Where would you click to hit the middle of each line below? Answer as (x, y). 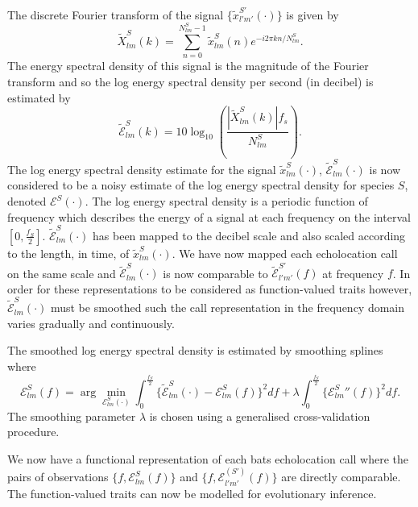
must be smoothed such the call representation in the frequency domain (228, 308)
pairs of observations (58, 477)
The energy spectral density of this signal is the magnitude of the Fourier (188, 66)
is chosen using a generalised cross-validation (260, 416)
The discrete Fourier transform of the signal (116, 14)
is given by (312, 14)
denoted (27, 201)
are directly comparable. (341, 477)
